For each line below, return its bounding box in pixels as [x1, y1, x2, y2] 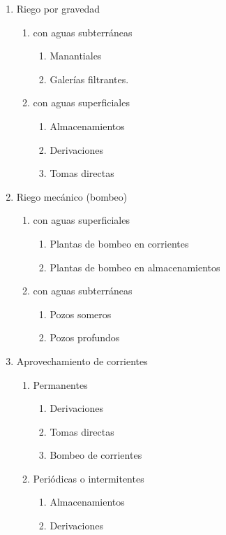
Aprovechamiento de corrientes [16, 353, 148, 368]
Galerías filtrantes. [50, 71, 129, 86]
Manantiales [50, 48, 102, 63]
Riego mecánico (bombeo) [16, 189, 128, 204]
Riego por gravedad [16, 1, 100, 15]
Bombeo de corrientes [50, 448, 142, 462]
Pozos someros [50, 306, 112, 321]
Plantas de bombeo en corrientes [50, 236, 189, 250]
